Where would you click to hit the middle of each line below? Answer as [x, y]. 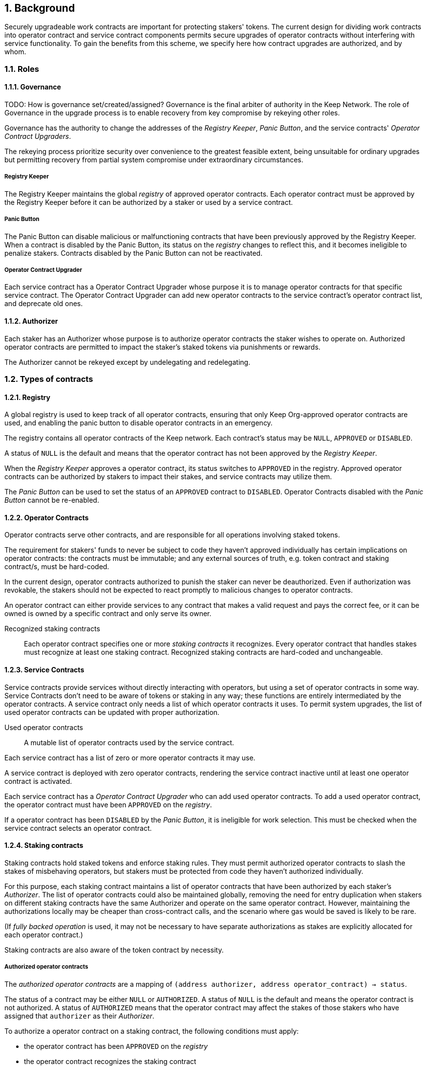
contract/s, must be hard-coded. [57, 567]
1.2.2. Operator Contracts [47, 517]
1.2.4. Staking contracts [44, 845]
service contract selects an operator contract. [78, 828]
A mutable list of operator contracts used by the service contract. [129, 742]
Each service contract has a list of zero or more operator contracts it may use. [130, 757]
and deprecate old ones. [44, 304]
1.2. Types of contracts [49, 379]
